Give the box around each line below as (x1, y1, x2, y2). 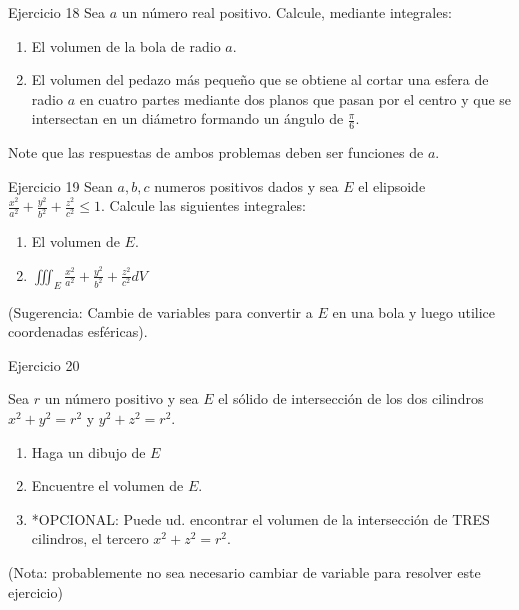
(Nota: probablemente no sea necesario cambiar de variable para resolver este (8, 562, 481, 582)
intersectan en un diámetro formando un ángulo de (31, 108, 344, 129)
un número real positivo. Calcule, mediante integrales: (121, 2, 452, 22)
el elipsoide (358, 175, 426, 196)
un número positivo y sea (44, 388, 199, 409)
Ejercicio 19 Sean (8, 175, 113, 196)
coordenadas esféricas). (8, 321, 148, 342)
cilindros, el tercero (31, 528, 149, 549)
